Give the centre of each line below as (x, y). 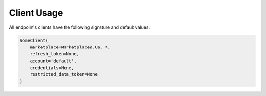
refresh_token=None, (55, 54)
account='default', (53, 61)
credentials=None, (52, 68)
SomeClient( (34, 40)
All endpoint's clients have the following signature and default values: (80, 27)
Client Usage (36, 13)
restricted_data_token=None (64, 74)
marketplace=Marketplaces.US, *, (70, 47)
